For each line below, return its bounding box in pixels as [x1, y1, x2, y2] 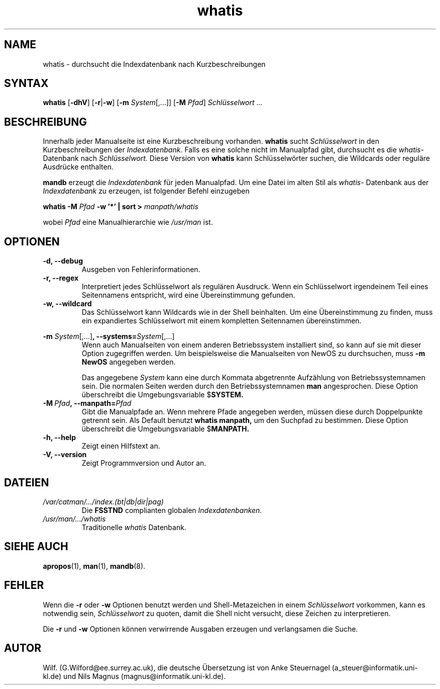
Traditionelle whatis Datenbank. [81, 523, 186, 532]
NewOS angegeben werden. [81, 358, 176, 367]
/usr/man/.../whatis [43, 514, 106, 523]
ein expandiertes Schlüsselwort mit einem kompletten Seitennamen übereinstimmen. [81, 316, 362, 325]
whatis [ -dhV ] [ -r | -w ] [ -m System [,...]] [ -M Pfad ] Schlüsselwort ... [43, 98, 263, 107]
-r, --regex [43, 274, 79, 283]
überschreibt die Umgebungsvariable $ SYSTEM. [81, 390, 244, 399]
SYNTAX [4, 77, 49, 90]
